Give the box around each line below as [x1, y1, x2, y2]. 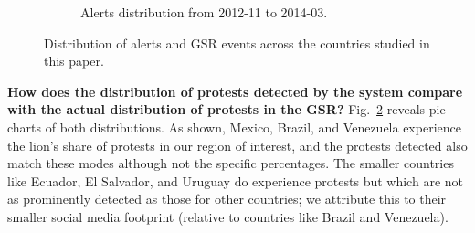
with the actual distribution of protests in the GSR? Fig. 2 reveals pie [7, 100, 446, 119]
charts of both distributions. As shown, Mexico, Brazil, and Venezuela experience [7, 117, 461, 136]
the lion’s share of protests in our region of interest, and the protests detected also [7, 135, 468, 154]
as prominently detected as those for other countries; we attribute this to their [7, 189, 447, 208]
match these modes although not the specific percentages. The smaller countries [7, 154, 454, 173]
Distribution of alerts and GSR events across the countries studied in [44, 33, 430, 52]
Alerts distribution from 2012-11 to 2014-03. [80, 3, 328, 21]
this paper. [44, 51, 104, 70]
